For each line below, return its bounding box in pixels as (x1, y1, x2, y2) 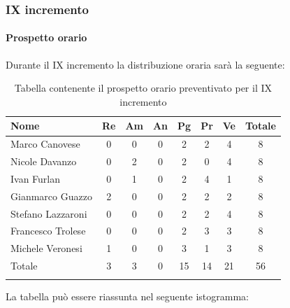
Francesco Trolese (10, 223, 86, 238)
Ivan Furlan (10, 171, 61, 185)
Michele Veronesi (10, 241, 82, 255)
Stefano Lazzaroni (10, 206, 87, 220)
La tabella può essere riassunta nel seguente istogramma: (6, 288, 249, 303)
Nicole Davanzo (10, 154, 77, 169)
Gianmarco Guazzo (10, 188, 92, 203)
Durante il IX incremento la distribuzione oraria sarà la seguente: (6, 57, 285, 71)
